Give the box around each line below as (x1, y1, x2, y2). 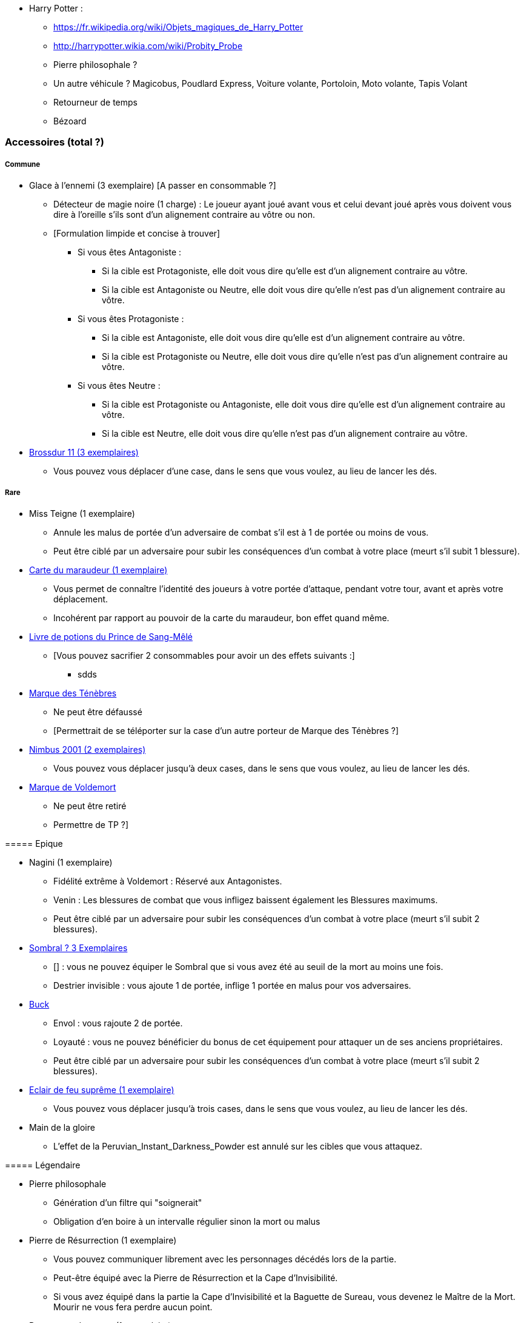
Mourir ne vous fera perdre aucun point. (53, 1301, 213, 1312)
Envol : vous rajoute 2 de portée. (53, 1017, 183, 1028)
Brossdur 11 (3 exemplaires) (29, 447, 139, 458)
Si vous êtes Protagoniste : (78, 314, 184, 325)
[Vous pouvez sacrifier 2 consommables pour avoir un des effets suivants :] (53, 650, 355, 661)
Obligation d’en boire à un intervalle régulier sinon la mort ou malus (53, 1216, 320, 1227)
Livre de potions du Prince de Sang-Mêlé (29, 631, 193, 642)
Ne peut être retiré (53, 800, 127, 811)
